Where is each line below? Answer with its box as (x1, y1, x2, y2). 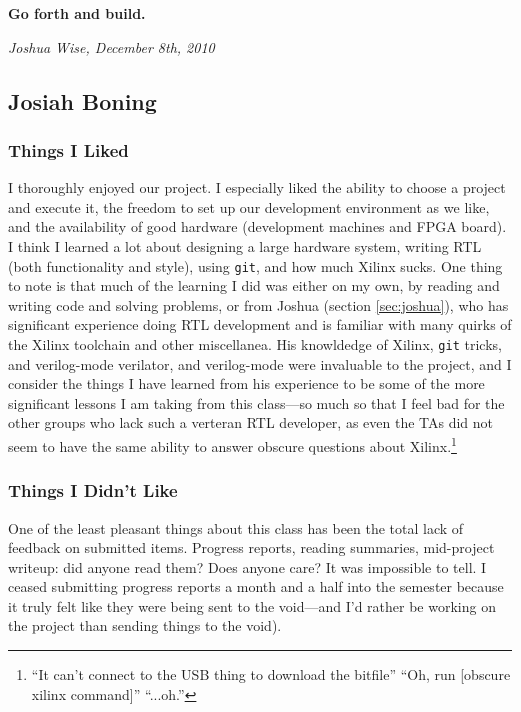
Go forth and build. (8, 3, 146, 23)
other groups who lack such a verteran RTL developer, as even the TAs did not (8, 412, 494, 433)
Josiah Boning (8, 85, 157, 116)
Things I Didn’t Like (8, 478, 178, 503)
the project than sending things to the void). (8, 615, 282, 636)
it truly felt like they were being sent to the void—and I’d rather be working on (8, 595, 496, 616)
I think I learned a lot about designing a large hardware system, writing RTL (8, 235, 482, 256)
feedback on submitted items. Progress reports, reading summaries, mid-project (8, 537, 495, 558)
